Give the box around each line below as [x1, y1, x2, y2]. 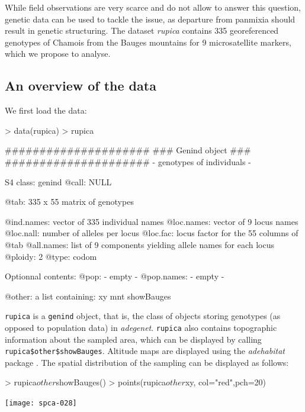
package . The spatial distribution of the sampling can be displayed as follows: [5, 356, 289, 368]
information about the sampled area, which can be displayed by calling [5, 333, 262, 345]
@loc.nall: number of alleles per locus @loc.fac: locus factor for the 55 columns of [5, 227, 298, 239]
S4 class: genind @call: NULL [5, 175, 112, 188]
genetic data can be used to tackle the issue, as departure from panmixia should [5, 12, 296, 25]
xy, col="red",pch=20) [185, 376, 267, 388]
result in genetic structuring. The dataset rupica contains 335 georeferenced [5, 24, 279, 37]
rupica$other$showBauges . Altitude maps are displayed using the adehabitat [5, 345, 285, 357]
